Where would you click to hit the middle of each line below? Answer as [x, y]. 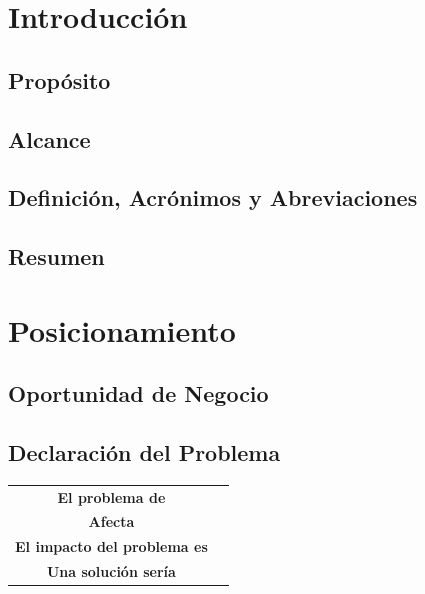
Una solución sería [111, 571]
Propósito [59, 79]
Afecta [111, 521]
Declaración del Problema [144, 452]
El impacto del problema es [111, 546]
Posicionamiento [122, 329]
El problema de [111, 496]
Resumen [56, 256]
